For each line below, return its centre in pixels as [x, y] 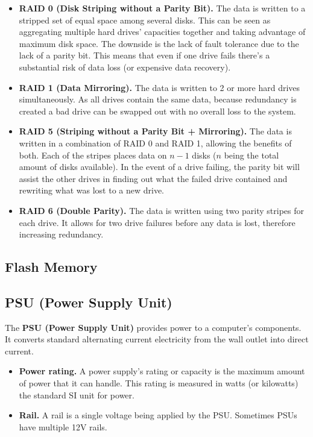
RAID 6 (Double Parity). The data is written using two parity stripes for [162, 210]
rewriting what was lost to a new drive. [91, 190]
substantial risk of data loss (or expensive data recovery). [125, 67]
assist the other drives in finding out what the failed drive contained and [153, 178]
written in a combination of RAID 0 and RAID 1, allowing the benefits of [155, 143]
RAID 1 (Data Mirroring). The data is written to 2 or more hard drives [160, 87]
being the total [251, 155]
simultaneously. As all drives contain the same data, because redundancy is [158, 99]
